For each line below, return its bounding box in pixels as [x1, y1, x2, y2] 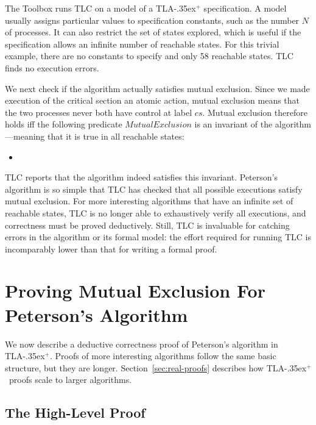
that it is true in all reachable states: [47, 129, 184, 142]
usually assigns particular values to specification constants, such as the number [5, 13, 300, 26]
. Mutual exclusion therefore [202, 105, 307, 118]
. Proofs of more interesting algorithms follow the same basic [49, 349, 276, 362]
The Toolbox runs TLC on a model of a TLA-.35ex [5, 2, 196, 14]
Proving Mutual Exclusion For [5, 278, 265, 303]
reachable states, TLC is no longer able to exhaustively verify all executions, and [5, 206, 306, 219]
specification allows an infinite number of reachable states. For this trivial [5, 37, 279, 50]
